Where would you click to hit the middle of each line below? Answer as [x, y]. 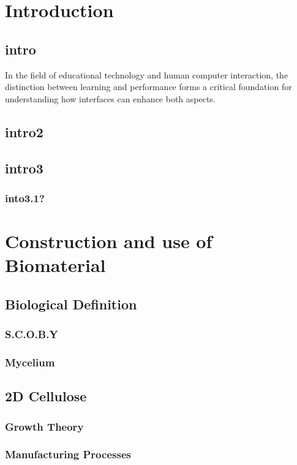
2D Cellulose [46, 396]
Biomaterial [55, 265]
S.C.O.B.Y [32, 334]
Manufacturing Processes [68, 454]
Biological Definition [71, 304]
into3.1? [25, 198]
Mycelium [30, 362]
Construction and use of [109, 240]
